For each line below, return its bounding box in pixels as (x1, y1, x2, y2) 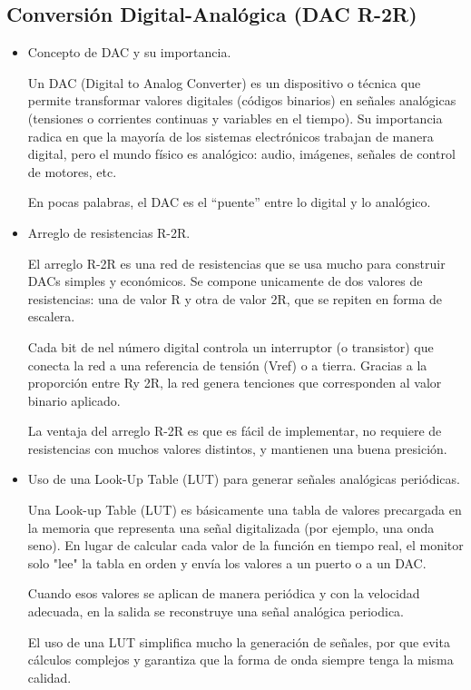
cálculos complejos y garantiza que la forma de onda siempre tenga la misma (27, 650, 454, 669)
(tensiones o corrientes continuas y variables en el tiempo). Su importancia (27, 108, 443, 127)
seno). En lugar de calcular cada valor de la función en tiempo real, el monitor (27, 536, 464, 555)
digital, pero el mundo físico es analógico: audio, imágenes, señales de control (27, 144, 456, 163)
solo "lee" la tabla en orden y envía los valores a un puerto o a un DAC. (27, 553, 427, 572)
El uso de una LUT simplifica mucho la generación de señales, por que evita (27, 632, 450, 651)
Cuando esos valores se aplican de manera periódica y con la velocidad (27, 584, 420, 603)
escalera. (27, 307, 75, 326)
